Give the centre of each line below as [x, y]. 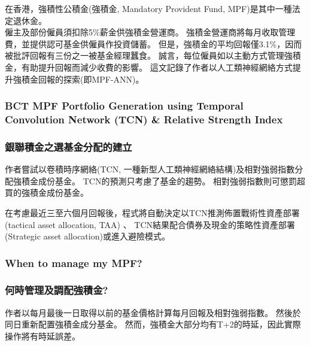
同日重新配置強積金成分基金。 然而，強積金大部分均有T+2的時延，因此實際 [153, 324]
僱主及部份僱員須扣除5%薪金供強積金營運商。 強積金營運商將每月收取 [142, 32]
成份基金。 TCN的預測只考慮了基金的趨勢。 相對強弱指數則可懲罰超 [172, 180]
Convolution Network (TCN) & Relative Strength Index [144, 119]
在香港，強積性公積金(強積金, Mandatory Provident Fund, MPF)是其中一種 [148, 8]
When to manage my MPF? [74, 262]
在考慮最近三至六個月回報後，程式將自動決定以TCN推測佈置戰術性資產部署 [152, 212]
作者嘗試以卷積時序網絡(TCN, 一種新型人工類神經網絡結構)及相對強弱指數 [150, 169]
